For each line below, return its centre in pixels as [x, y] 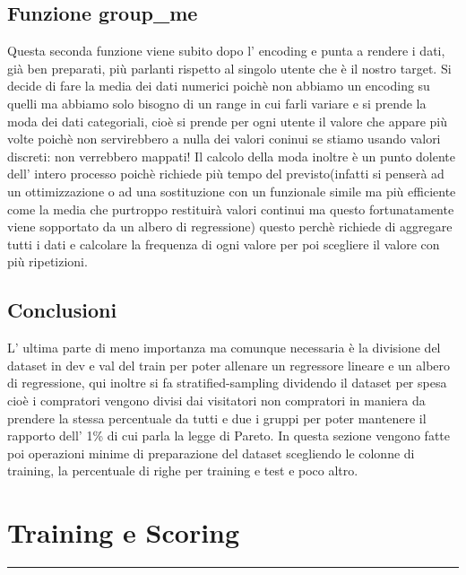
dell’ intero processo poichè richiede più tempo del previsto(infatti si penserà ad [226, 174]
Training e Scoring [124, 532]
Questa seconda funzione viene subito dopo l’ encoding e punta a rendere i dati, [226, 51]
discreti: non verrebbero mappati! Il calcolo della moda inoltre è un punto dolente [232, 156]
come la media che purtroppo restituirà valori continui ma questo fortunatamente [231, 209]
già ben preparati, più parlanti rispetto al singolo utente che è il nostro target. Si [229, 68]
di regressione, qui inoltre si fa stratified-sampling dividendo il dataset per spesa [227, 383]
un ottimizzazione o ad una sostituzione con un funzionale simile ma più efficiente [232, 191]
